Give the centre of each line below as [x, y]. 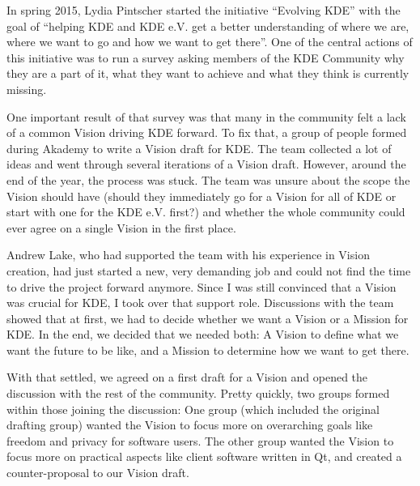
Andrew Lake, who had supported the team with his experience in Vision [188, 255]
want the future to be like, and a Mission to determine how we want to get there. [208, 350]
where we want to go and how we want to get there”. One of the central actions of [210, 42]
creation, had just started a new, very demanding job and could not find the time [209, 270]
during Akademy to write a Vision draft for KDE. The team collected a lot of [199, 148]
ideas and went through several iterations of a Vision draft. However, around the [206, 164]
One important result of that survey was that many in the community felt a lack [206, 116]
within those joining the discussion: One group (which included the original [193, 409]
